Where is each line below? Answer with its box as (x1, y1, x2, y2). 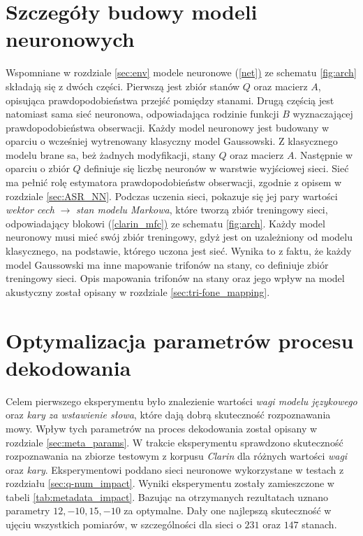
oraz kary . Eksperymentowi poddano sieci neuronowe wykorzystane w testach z (6, 462, 344, 477)
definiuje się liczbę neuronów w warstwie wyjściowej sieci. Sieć (84, 161, 349, 176)
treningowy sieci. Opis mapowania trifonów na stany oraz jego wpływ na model (6, 271, 345, 285)
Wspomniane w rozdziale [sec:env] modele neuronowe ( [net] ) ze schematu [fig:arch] (6, 65, 357, 80)
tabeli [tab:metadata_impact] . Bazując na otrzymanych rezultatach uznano (6, 489, 328, 504)
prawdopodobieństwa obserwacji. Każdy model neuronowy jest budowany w (6, 120, 329, 134)
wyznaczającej (292, 106, 353, 121)
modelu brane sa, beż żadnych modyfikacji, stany (6, 147, 216, 162)
